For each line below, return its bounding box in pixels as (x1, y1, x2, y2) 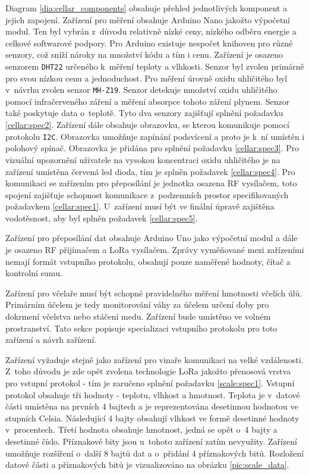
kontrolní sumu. (5, 267, 62, 279)
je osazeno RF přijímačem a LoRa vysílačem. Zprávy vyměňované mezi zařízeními (5, 243, 304, 256)
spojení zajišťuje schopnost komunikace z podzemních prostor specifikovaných (5, 188, 289, 201)
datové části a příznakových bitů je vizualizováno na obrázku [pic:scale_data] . (5, 458, 289, 471)
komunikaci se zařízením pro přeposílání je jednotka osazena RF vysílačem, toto (5, 177, 297, 189)
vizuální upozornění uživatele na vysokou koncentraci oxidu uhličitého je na (5, 153, 280, 165)
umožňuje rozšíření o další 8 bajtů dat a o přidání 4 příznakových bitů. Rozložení (5, 446, 304, 459)
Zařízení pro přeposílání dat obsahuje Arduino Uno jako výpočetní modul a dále (5, 232, 298, 244)
